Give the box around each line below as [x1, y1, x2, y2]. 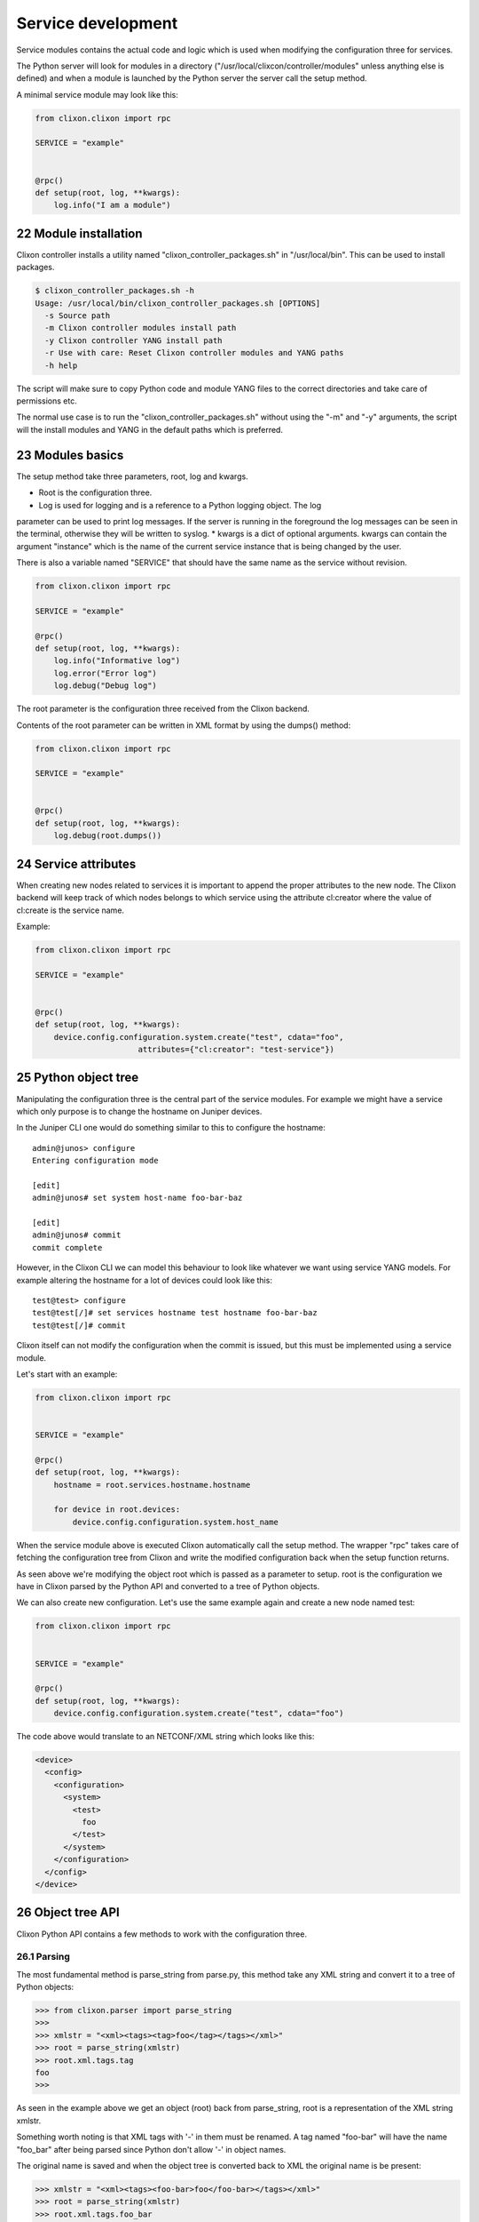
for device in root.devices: [53, 1505, 181, 1515]
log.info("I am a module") [53, 200, 172, 211]
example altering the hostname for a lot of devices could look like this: [16, 1275, 272, 1285]
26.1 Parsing [16, 1951, 71, 1963]
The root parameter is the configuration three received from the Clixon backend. [16, 703, 310, 715]
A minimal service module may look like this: [16, 89, 179, 100]
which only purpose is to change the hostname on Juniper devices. [16, 1106, 263, 1116]
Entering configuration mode [32, 1155, 159, 1166]
